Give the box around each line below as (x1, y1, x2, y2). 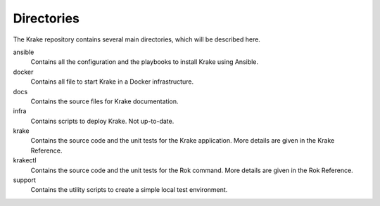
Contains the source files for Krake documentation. (30, 97, 179, 105)
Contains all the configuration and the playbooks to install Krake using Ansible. (30, 58, 259, 66)
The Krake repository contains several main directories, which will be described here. (13, 35, 260, 44)
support (13, 176, 37, 184)
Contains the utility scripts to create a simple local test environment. (30, 186, 228, 194)
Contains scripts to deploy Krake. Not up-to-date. (30, 117, 175, 125)
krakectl (13, 156, 37, 165)
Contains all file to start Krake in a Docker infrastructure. (30, 77, 194, 86)
